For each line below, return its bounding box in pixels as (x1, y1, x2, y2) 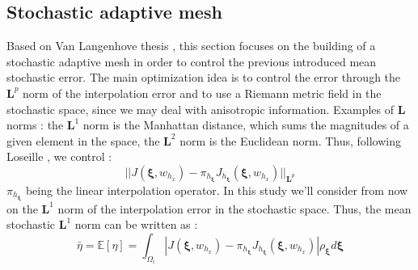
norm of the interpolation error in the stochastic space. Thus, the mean (57, 200, 412, 217)
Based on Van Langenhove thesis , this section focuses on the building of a (6, 37, 376, 54)
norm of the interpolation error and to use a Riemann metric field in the (23, 84, 382, 101)
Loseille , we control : (6, 148, 112, 165)
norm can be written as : (74, 216, 198, 233)
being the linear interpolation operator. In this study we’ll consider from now (25, 181, 408, 198)
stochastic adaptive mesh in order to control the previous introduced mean (6, 53, 377, 70)
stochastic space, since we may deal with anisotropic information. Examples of (6, 100, 395, 117)
